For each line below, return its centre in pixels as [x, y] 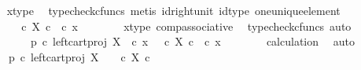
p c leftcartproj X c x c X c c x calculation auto [192, 41]
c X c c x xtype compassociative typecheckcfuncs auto [186, 26]
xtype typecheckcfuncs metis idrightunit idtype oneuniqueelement [173, 10]
